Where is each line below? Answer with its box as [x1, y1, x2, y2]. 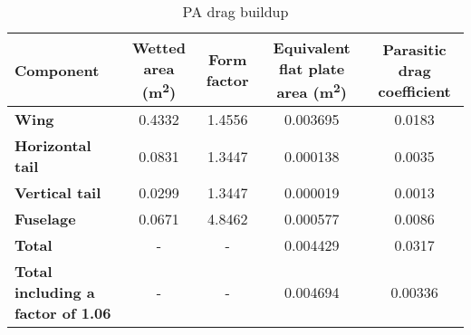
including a [14, 282, 95, 303]
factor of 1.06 [14, 302, 111, 324]
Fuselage [14, 208, 76, 230]
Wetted [132, 37, 186, 58]
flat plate [279, 58, 345, 79]
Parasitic [382, 38, 447, 60]
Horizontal [14, 135, 91, 157]
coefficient [378, 80, 451, 101]
